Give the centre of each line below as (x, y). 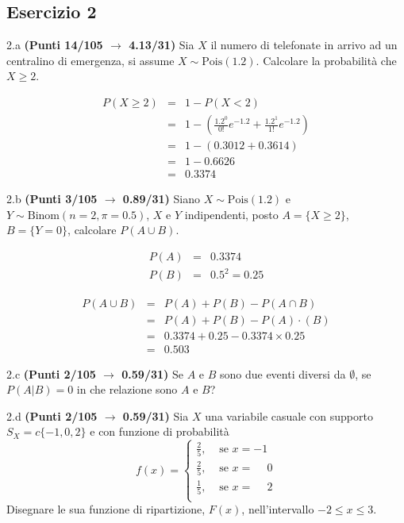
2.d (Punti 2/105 (52, 415)
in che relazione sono (127, 389)
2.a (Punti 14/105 (55, 45)
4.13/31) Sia (162, 45)
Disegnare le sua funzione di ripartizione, (106, 509)
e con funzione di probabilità (160, 431)
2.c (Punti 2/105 (51, 373)
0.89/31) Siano (161, 199)
